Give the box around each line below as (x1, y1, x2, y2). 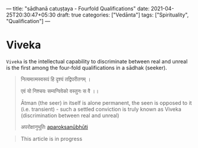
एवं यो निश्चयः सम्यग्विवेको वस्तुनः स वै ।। (20, 87, 99, 94)
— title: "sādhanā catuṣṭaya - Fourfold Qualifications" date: (6, 5, 150, 12)
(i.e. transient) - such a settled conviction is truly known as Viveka (20, 105, 181, 112)
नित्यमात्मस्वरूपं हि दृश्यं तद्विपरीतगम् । (20, 75, 91, 82)
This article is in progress (20, 135, 83, 142)
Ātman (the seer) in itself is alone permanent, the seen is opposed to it (20, 99, 192, 106)
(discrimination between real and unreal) (20, 112, 119, 119)
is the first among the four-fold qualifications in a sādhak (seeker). (6, 64, 167, 71)
